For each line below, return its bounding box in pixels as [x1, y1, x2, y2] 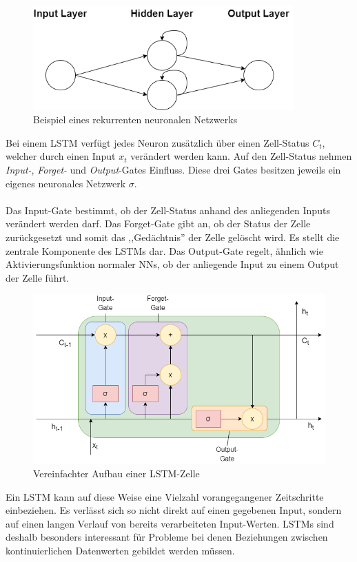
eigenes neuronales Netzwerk [6, 176, 126, 190]
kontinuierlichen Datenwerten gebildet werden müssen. [6, 543, 235, 557]
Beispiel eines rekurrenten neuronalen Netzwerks [33, 112, 238, 127]
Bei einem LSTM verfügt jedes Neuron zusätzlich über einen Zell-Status [6, 135, 309, 149]
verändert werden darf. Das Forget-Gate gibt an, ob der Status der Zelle [6, 216, 311, 231]
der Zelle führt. [6, 270, 70, 284]
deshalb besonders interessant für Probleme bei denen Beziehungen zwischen [6, 530, 328, 544]
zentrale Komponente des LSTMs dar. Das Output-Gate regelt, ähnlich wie [6, 243, 323, 258]
